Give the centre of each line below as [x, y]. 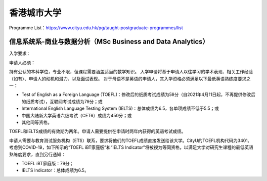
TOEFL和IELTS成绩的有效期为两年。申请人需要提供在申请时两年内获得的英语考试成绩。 [97, 132]
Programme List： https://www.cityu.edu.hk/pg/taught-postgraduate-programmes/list [96, 28]
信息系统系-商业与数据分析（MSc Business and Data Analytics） [109, 42]
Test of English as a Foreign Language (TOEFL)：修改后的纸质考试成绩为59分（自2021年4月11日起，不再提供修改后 [138, 94]
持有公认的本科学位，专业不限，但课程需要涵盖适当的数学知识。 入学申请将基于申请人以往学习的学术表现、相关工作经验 [131, 72]
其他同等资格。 [37, 122]
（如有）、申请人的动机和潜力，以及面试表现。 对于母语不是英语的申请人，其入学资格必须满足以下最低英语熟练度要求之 [130, 79]
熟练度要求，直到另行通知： [37, 154]
